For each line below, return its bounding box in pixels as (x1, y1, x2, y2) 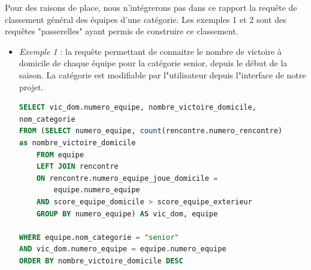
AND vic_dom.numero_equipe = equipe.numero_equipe (19, 245, 227, 254)
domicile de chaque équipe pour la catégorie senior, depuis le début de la (19, 57, 287, 69)
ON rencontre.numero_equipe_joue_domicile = (36, 174, 218, 183)
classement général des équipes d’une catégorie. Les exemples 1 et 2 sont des (5, 13, 287, 25)
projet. (19, 80, 44, 93)
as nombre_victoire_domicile (19, 138, 136, 147)
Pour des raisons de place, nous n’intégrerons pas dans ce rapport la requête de (5, 1, 297, 13)
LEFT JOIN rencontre (36, 162, 119, 171)
